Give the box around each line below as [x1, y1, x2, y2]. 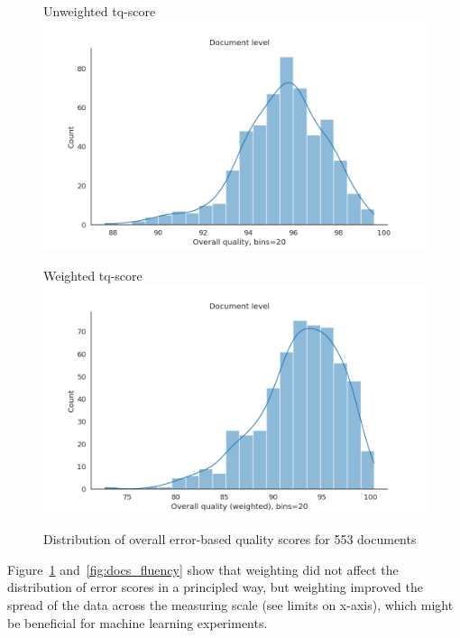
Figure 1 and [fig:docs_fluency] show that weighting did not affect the [7, 559, 399, 578]
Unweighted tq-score [43, 2, 156, 20]
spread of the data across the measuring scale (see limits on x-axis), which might [7, 595, 454, 614]
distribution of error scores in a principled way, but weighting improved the [7, 578, 423, 596]
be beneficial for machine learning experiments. [7, 613, 268, 632]
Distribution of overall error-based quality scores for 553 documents [43, 530, 417, 549]
